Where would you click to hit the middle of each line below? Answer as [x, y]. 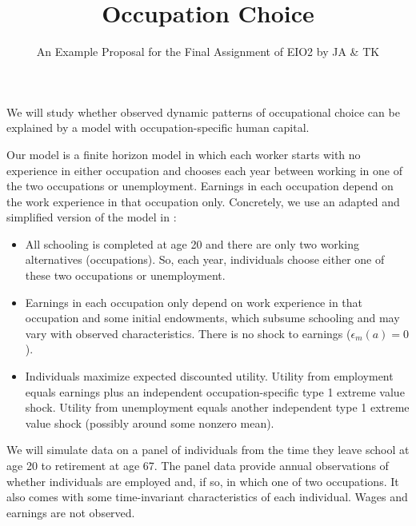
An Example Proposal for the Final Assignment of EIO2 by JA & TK [208, 52]
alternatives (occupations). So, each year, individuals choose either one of [205, 259]
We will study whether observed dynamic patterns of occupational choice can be [203, 112]
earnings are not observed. [71, 512]
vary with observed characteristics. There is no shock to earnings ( [188, 333]
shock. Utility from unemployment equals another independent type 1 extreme [217, 407]
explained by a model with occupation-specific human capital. [158, 128]
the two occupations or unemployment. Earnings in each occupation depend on [200, 186]
